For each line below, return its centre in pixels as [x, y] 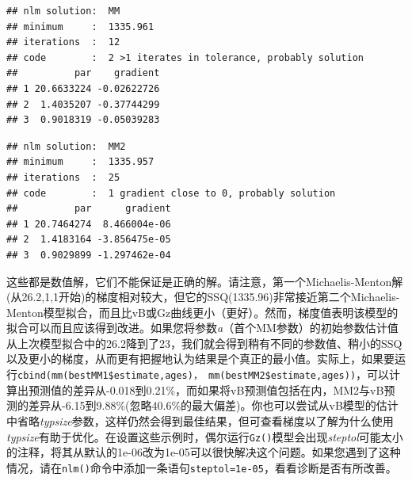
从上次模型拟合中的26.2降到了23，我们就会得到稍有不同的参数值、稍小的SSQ [204, 343]
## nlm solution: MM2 [66, 146]
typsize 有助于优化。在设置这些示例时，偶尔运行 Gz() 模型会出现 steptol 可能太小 [205, 436]
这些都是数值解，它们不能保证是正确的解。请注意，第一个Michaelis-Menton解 [205, 281]
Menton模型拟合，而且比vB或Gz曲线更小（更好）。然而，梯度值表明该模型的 [202, 312]
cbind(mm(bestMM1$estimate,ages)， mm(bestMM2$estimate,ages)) [187, 376]
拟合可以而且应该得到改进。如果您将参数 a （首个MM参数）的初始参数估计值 [202, 328]
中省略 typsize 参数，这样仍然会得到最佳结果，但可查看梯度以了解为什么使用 [200, 420]
